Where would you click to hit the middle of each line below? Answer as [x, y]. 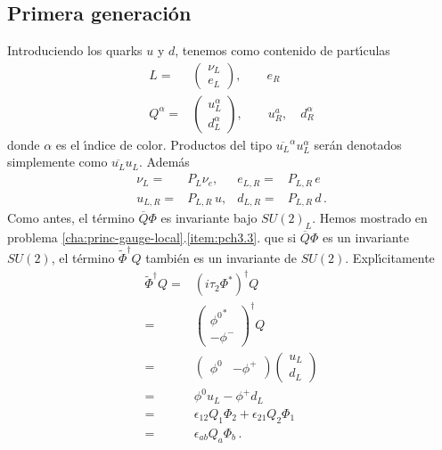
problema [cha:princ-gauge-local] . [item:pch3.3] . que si [152, 237]
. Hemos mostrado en [370, 218]
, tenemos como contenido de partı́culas [282, 50]
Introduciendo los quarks [75, 50]
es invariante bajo [209, 218]
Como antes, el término [71, 218]
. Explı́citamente [390, 258]
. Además [164, 162]
